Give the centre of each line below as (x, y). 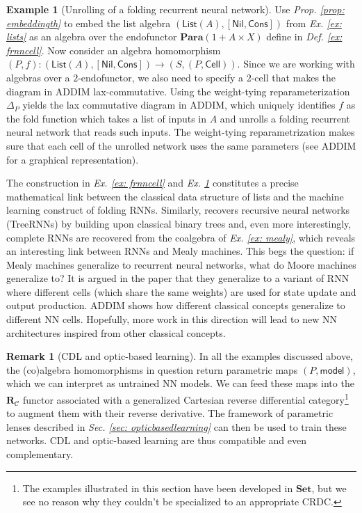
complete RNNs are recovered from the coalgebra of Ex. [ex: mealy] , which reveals (181, 237)
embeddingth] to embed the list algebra (89, 23)
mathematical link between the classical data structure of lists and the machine (175, 196)
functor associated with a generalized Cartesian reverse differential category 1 (186, 398)
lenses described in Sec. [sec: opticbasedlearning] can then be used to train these (176, 426)
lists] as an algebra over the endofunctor (92, 37)
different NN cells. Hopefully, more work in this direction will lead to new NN (172, 319)
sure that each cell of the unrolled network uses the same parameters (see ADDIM (181, 145)
